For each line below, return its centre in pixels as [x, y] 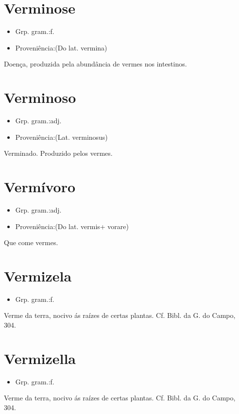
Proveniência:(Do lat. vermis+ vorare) [72, 226]
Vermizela [38, 275]
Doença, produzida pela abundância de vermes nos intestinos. [95, 64]
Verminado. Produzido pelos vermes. [58, 153]
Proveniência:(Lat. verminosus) [61, 137]
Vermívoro [40, 186]
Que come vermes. [31, 242]
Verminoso [40, 97]
